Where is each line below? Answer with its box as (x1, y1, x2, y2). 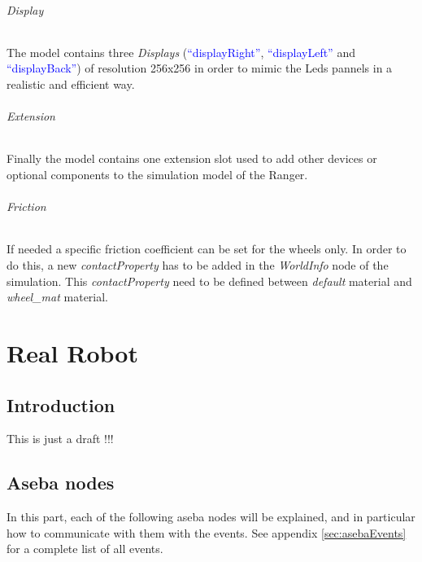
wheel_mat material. (7, 288, 109, 305)
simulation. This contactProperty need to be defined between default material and (7, 272, 412, 289)
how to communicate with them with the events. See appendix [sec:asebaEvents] (7, 524, 407, 541)
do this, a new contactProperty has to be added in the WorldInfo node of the (7, 256, 389, 273)
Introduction (7, 392, 115, 417)
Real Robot (7, 336, 138, 369)
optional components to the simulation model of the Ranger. (7, 165, 308, 182)
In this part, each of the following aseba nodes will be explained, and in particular (7, 508, 415, 525)
